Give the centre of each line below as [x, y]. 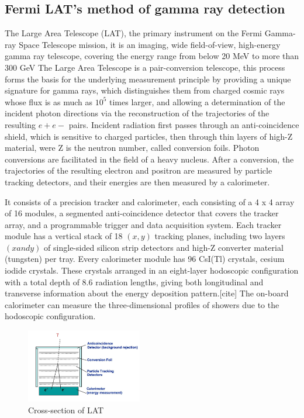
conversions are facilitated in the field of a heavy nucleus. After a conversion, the [149, 159]
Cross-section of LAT [66, 410]
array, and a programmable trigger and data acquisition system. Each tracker [143, 224]
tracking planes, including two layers [220, 236]
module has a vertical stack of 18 [64, 236]
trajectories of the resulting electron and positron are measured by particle [139, 170]
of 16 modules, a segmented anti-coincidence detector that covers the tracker [142, 213]
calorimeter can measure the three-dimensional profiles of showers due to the [142, 304]
